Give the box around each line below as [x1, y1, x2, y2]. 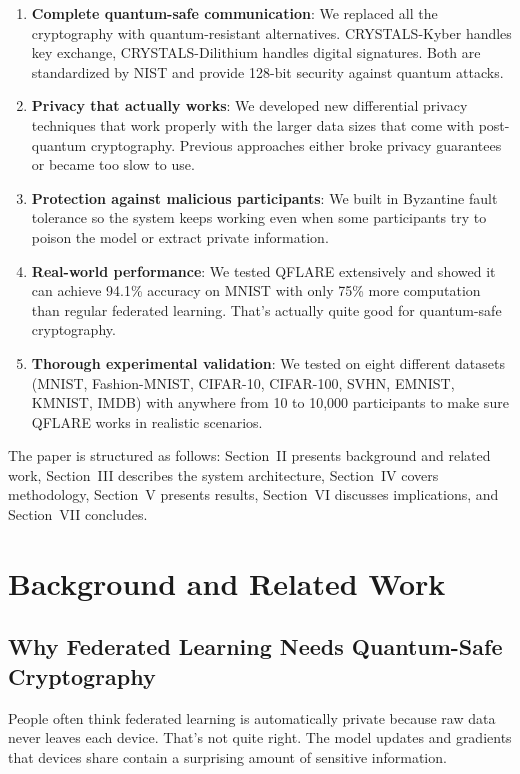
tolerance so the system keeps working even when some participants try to [31, 207, 487, 228]
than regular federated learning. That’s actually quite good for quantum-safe [31, 299, 502, 320]
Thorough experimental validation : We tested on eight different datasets [31, 352, 505, 373]
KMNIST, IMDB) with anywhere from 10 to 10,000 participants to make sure [31, 392, 509, 413]
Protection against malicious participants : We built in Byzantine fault [31, 187, 498, 208]
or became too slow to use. [31, 154, 195, 175]
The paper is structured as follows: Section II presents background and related [8, 445, 491, 466]
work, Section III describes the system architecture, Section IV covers [8, 464, 439, 485]
